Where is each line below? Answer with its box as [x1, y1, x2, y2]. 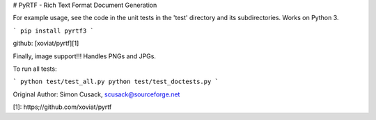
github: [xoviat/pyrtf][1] [13, 39, 79, 48]
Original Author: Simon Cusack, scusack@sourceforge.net [13, 90, 180, 98]
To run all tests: [13, 65, 57, 73]
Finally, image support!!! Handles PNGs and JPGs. [13, 52, 157, 60]
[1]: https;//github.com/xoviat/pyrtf [13, 103, 112, 111]
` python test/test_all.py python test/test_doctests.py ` [13, 78, 219, 86]
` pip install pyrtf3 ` [13, 26, 94, 35]
